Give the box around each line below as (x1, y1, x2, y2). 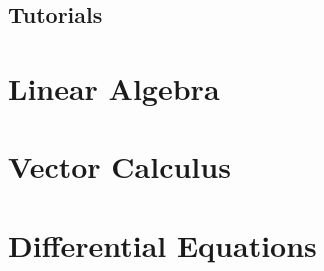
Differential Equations (8, 224, 317, 265)
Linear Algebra (8, 67, 220, 108)
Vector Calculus (8, 146, 231, 187)
